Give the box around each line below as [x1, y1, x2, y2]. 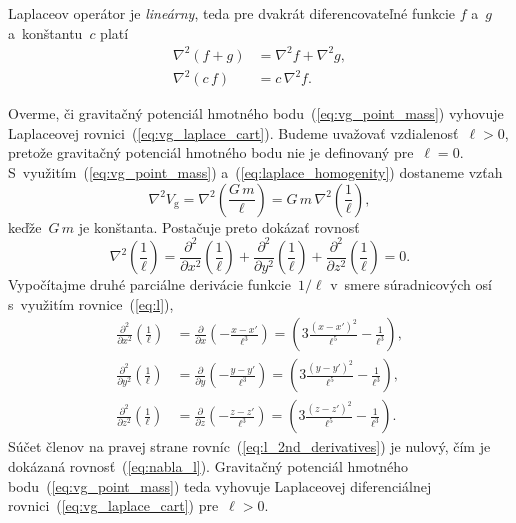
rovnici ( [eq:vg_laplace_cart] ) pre [8, 495, 219, 516]
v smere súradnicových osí [330, 274, 492, 295]
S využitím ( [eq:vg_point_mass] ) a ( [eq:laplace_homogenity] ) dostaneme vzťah [8, 162, 503, 183]
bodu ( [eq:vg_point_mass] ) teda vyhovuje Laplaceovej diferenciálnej [8, 475, 432, 496]
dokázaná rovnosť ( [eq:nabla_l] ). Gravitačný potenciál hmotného [8, 456, 409, 477]
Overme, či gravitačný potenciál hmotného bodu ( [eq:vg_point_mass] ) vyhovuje [8, 103, 504, 124]
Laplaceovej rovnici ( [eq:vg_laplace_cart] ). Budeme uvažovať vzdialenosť [8, 122, 459, 143]
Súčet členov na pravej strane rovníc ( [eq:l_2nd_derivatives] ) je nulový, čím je [8, 436, 491, 457]
